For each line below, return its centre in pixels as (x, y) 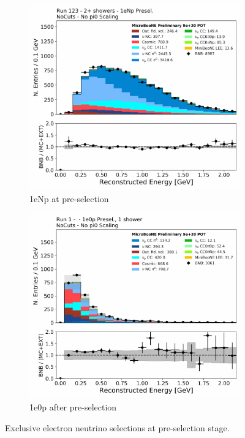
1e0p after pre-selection (73, 407)
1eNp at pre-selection (69, 198)
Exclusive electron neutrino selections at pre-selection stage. (117, 427)
